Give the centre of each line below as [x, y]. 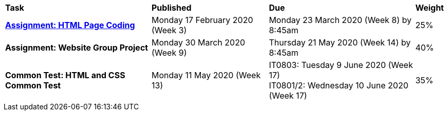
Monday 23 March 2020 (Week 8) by [340, 20]
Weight [430, 8]
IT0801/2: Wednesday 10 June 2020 [339, 85]
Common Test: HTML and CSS [65, 75]
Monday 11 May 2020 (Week [206, 75]
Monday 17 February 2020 [202, 20]
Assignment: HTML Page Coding [70, 25]
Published [172, 8]
